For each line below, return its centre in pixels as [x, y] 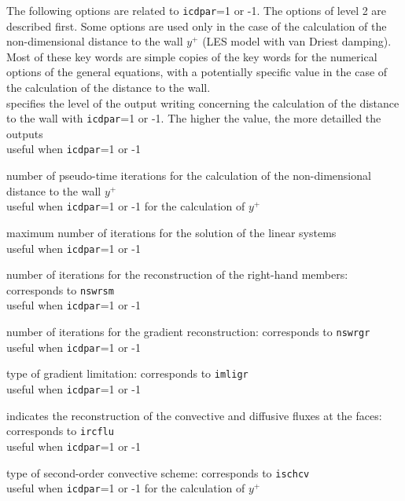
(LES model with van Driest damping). [297, 41]
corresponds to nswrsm [60, 289]
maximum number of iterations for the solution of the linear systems [171, 232]
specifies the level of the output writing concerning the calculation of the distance [203, 102]
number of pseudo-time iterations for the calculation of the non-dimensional [189, 176]
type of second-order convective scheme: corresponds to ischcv [158, 472]
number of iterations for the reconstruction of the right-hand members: [177, 274]
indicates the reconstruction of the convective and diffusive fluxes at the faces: [194, 415]
